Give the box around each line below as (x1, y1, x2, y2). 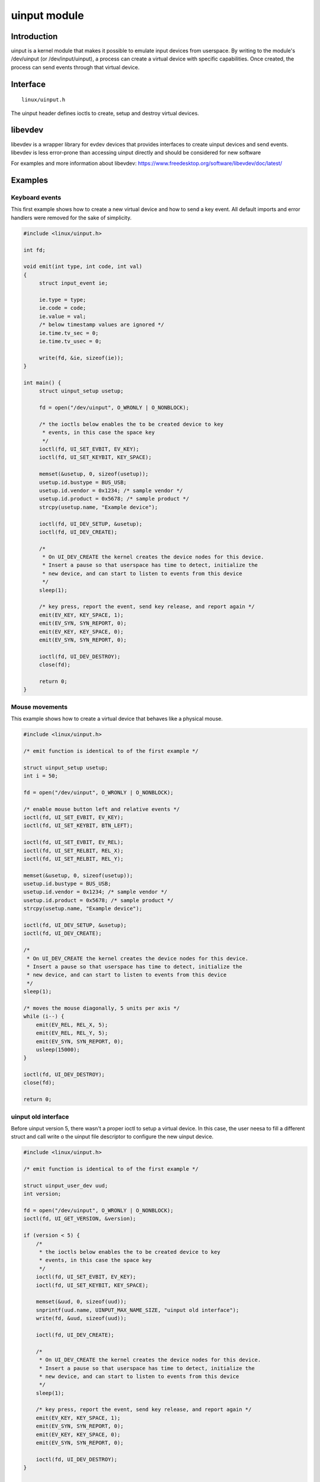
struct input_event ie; (39, 280, 108, 287)
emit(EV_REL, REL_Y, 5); (36, 1030, 108, 1037)
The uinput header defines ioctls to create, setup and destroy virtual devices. (11, 110, 200, 117)
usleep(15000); (36, 1046, 80, 1053)
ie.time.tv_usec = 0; (39, 338, 102, 344)
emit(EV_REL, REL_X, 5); (36, 1021, 108, 1028)
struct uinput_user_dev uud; (23, 1182, 108, 1189)
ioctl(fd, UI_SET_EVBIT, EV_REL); (23, 839, 124, 846)
